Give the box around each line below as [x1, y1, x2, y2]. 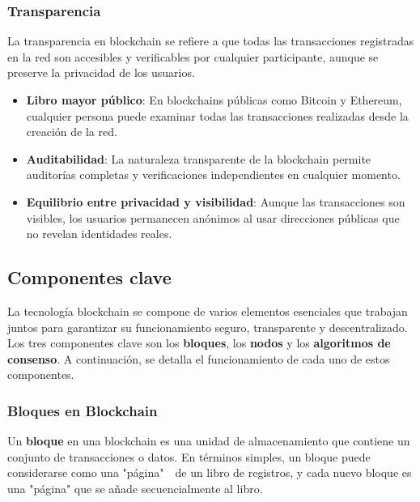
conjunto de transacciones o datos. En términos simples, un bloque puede [7, 448, 371, 465]
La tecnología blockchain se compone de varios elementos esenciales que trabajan [7, 302, 408, 319]
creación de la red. [26, 123, 117, 140]
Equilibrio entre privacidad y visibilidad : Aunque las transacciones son [26, 193, 405, 210]
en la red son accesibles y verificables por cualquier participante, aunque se [7, 48, 379, 65]
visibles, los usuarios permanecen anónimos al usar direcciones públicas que [26, 209, 400, 226]
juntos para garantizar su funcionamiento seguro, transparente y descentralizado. [7, 318, 408, 335]
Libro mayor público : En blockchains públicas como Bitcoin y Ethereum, [26, 91, 402, 108]
